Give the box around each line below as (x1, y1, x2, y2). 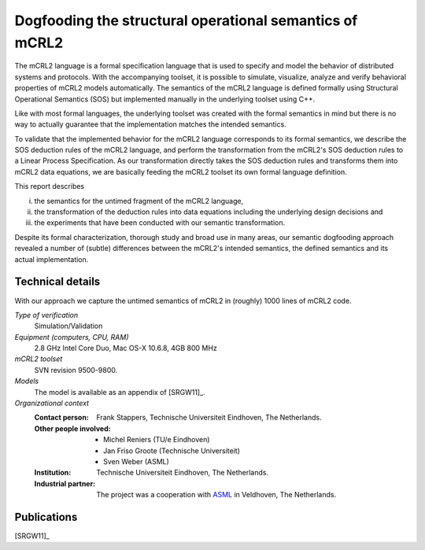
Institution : (34, 468, 72, 478)
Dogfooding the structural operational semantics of (14, 12, 358, 29)
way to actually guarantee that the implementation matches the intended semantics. (14, 120, 286, 129)
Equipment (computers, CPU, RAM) (14, 332, 129, 341)
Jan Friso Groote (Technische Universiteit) (103, 445, 240, 456)
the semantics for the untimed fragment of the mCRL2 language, (34, 196, 244, 205)
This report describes (14, 182, 85, 191)
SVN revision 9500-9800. (34, 365, 118, 375)
